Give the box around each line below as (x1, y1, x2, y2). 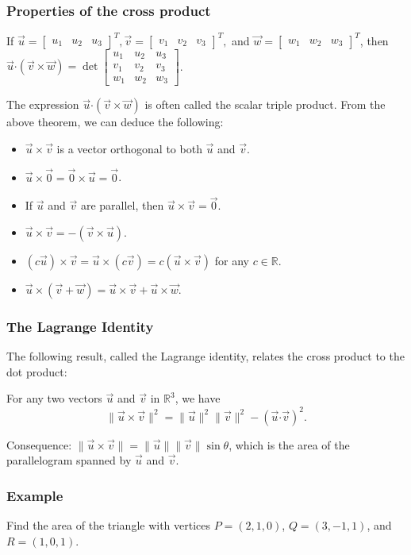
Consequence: (6, 436, 72, 453)
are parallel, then (80, 197, 164, 214)
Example (6, 485, 63, 505)
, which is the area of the (229, 436, 350, 453)
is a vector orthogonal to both (56, 140, 202, 156)
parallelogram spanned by (6, 452, 132, 468)
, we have (175, 390, 221, 407)
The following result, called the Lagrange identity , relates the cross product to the (6, 348, 405, 364)
